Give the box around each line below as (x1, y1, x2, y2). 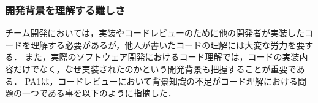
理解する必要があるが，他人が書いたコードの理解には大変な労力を (30, 38, 297, 51)
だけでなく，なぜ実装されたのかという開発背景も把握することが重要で (13, 63, 297, 75)
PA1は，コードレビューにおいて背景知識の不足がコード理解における (25, 74, 298, 87)
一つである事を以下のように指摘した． (21, 86, 176, 99)
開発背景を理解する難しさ (5, 2, 126, 17)
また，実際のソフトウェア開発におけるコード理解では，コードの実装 (25, 50, 300, 63)
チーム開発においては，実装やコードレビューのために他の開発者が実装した (5, 26, 305, 39)
